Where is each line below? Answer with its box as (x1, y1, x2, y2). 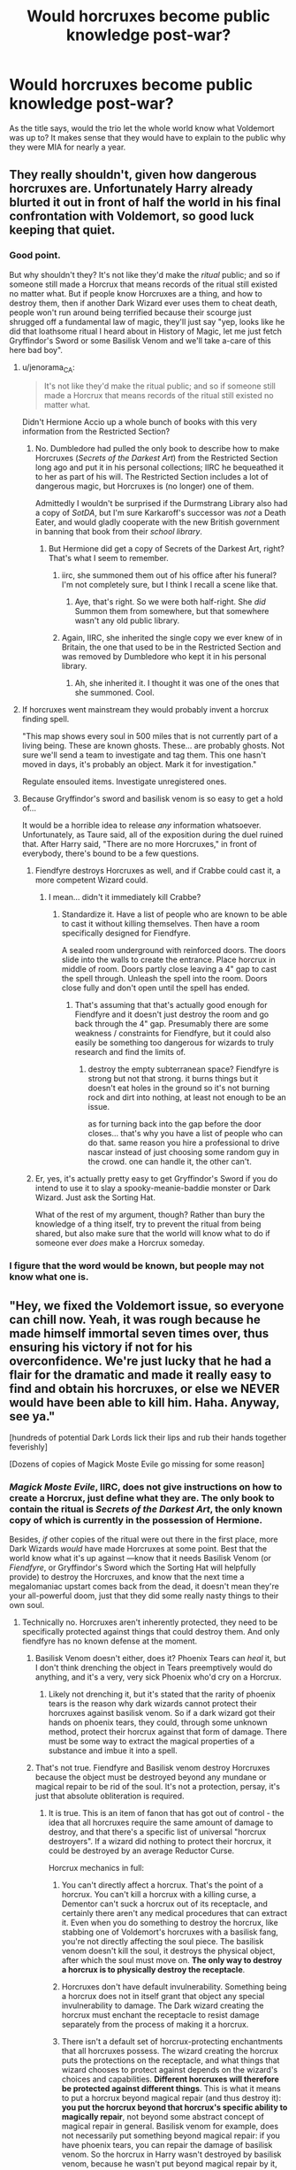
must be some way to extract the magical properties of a (48, 1736, 254, 1747)
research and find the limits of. (74, 1047, 186, 1058)
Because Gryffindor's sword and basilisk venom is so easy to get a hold (21, 794, 284, 804)
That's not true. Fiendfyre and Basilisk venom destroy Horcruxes (34, 1763, 270, 1774)
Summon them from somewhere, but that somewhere (74, 606, 269, 617)
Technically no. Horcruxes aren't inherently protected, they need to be (21, 1617, 278, 1627)
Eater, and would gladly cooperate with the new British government (34, 517, 280, 527)
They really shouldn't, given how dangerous (9, 167, 257, 182)
